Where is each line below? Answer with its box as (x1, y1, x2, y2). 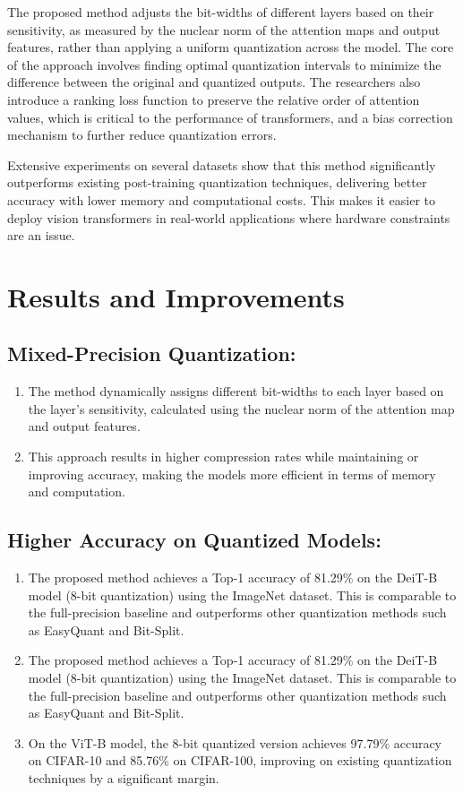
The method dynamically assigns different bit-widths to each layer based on (28, 382, 444, 401)
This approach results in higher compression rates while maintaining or (28, 447, 419, 466)
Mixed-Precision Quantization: (7, 340, 296, 367)
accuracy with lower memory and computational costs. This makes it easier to (7, 190, 436, 209)
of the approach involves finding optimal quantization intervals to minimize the (7, 55, 442, 73)
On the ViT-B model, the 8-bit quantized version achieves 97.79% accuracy (28, 733, 442, 752)
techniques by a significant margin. (28, 769, 219, 787)
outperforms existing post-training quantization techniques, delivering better (7, 173, 427, 192)
